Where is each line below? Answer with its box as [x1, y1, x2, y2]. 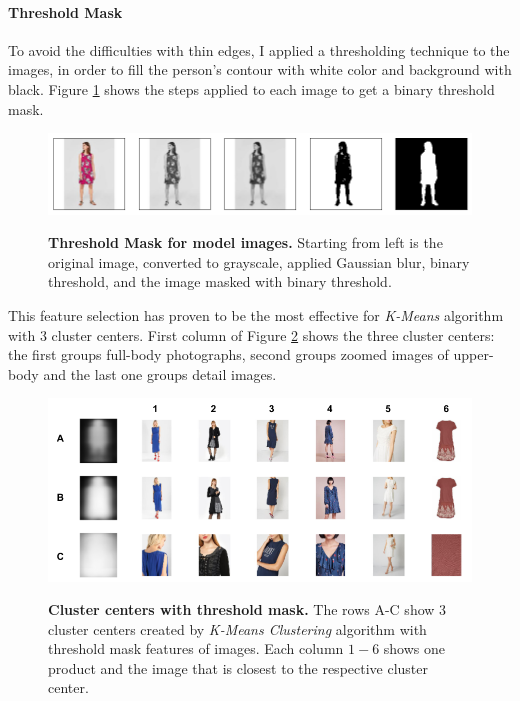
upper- [453, 344, 494, 365]
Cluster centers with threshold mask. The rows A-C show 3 [48, 599, 447, 620]
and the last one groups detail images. [43, 363, 277, 384]
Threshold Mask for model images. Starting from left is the [48, 232, 443, 253]
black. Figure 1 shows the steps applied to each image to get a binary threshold [8, 78, 495, 99]
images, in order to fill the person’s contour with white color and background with [8, 59, 512, 80]
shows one [383, 638, 445, 659]
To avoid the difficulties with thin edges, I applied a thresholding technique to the [8, 39, 510, 60]
